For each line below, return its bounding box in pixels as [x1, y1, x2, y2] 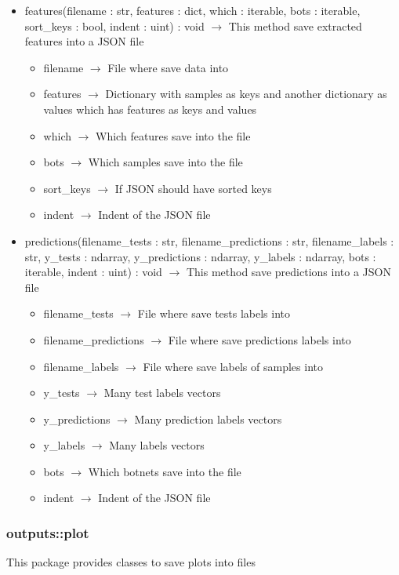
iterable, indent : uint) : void [24, 264, 162, 280]
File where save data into [107, 59, 229, 75]
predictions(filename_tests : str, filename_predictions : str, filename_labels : [24, 232, 394, 249]
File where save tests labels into [137, 305, 291, 322]
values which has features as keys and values [43, 100, 257, 117]
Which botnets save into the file [88, 463, 241, 479]
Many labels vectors [109, 437, 205, 453]
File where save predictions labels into [168, 331, 351, 348]
